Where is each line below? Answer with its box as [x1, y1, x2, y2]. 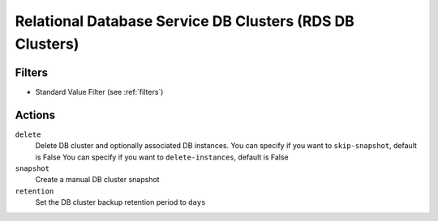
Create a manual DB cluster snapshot [35, 175, 160, 185]
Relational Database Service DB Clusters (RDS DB [15, 12, 354, 30]
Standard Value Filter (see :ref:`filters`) [35, 87, 164, 96]
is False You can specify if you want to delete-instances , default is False [35, 152, 289, 162]
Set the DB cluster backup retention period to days [35, 198, 206, 207]
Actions [15, 108, 56, 121]
